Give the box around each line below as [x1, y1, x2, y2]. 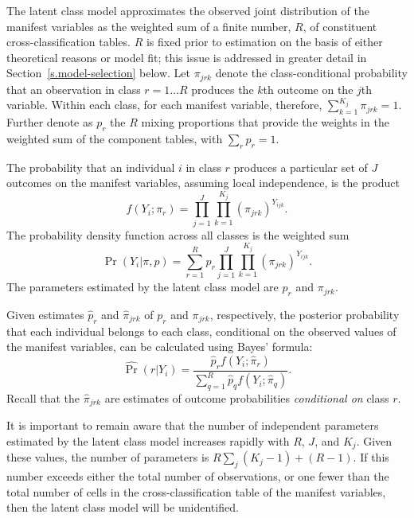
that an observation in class [6, 80, 141, 97]
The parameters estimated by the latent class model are [6, 278, 279, 295]
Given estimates [6, 306, 84, 322]
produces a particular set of [233, 158, 368, 175]
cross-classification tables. [6, 33, 131, 50]
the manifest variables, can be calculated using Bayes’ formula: [6, 338, 313, 355]
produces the [191, 80, 254, 97]
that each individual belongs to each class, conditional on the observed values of [6, 322, 396, 339]
